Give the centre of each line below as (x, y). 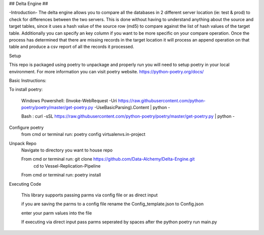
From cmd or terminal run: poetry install (61, 175)
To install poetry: (26, 89)
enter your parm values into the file (57, 213)
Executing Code (25, 184)
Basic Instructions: (28, 80)
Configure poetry (26, 128)
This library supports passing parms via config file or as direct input (89, 195)
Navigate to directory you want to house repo (67, 150)
